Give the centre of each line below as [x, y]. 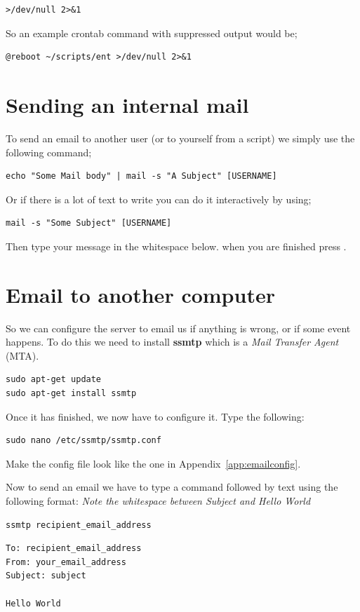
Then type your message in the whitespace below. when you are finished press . [176, 246]
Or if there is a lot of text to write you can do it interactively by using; [159, 199]
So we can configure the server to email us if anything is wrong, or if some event [178, 328]
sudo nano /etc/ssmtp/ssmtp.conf [84, 441]
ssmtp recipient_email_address [79, 525]
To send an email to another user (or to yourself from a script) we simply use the [180, 138]
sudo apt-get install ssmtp [71, 393]
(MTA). [22, 355]
